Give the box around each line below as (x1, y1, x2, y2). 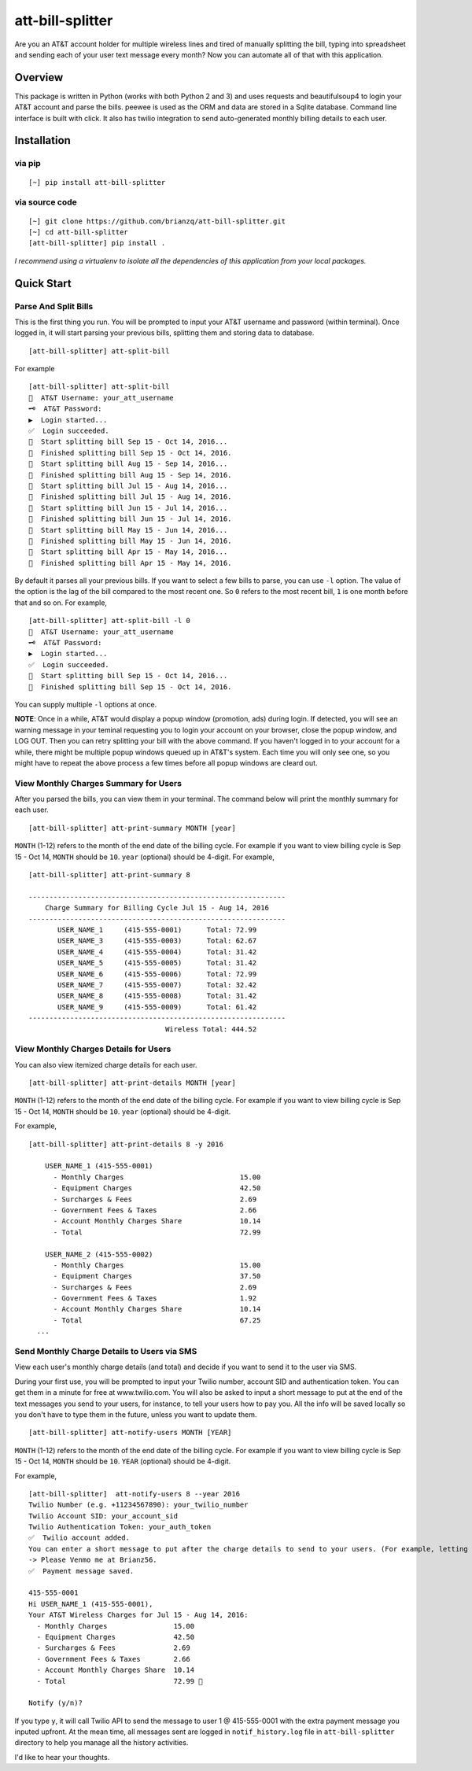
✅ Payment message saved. (28, 1566, 135, 1575)
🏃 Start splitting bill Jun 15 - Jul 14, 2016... (28, 504, 228, 512)
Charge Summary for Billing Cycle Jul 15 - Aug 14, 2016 (44, 903, 269, 913)
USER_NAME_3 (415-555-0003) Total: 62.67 (57, 936, 257, 946)
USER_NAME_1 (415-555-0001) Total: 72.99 (57, 925, 257, 934)
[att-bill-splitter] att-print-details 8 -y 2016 (28, 1139, 224, 1149)
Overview (14, 71, 64, 84)
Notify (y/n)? (28, 1699, 83, 1707)
